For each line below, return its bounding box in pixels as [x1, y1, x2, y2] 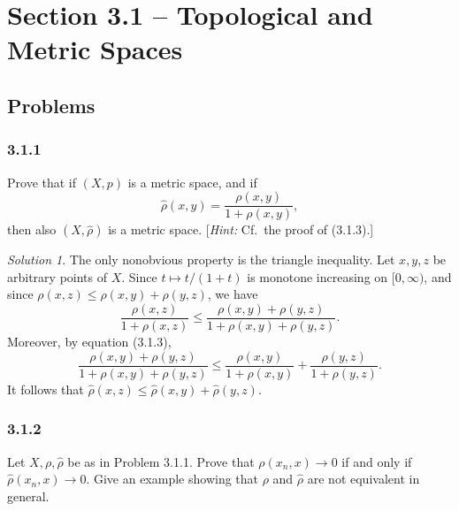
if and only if [341, 452, 412, 470]
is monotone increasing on [247, 267, 388, 286]
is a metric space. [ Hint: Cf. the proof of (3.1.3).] [108, 220, 374, 239]
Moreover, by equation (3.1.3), [7, 332, 172, 351]
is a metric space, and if [127, 172, 257, 191]
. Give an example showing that [86, 469, 259, 488]
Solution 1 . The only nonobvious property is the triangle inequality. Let [7, 250, 395, 269]
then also [7, 220, 57, 239]
